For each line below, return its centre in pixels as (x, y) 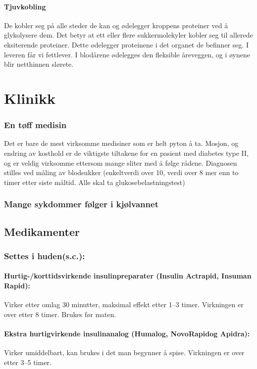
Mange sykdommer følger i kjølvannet (81, 204)
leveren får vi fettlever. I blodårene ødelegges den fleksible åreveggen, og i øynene (127, 54)
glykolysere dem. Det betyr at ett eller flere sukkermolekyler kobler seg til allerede (128, 35)
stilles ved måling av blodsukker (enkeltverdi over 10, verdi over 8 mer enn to (121, 172)
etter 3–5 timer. (28, 362)
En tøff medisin (35, 125)
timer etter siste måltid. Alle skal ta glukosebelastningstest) (95, 182)
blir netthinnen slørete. (39, 64)
